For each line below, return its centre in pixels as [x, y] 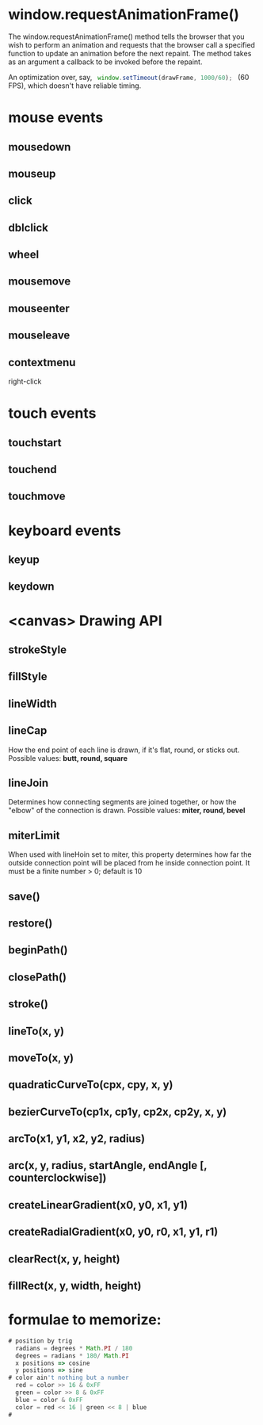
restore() [30, 923]
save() [25, 896]
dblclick [29, 227]
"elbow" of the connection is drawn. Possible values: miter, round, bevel [127, 811]
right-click [25, 381]
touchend [32, 470]
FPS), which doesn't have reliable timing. [75, 86]
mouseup [32, 173]
